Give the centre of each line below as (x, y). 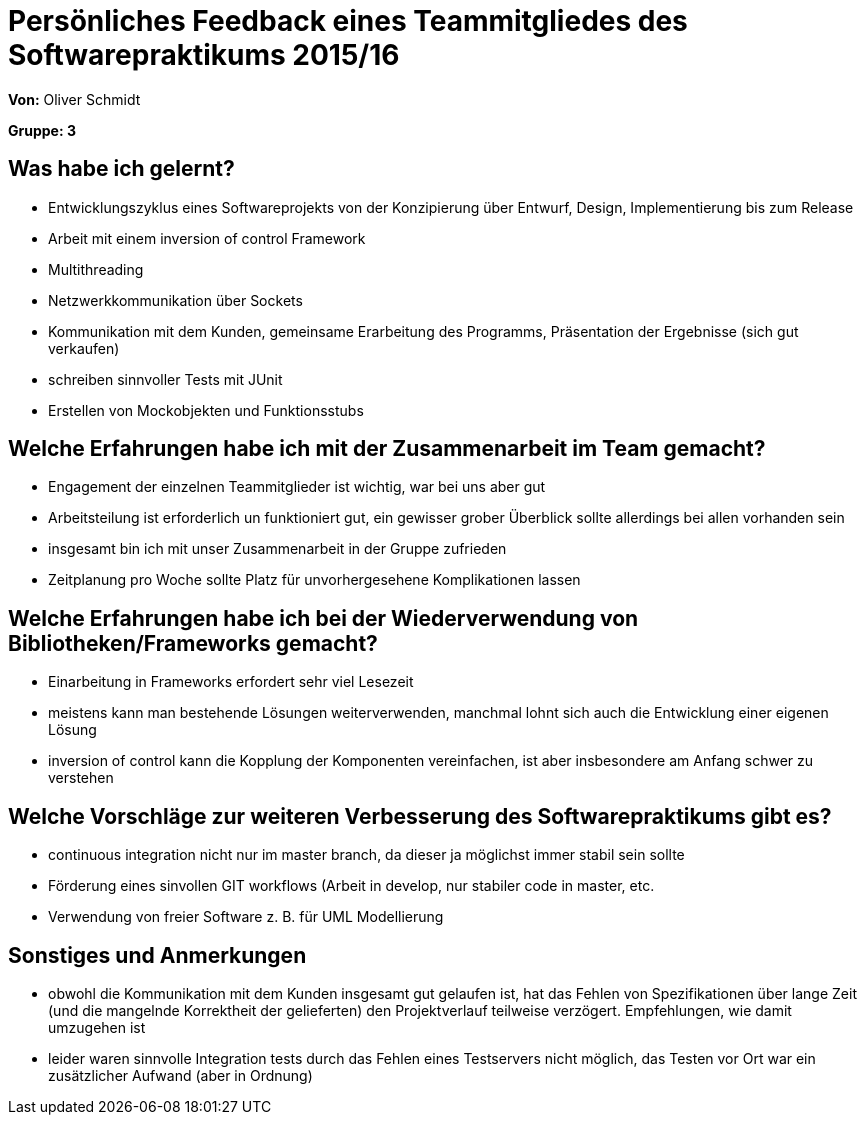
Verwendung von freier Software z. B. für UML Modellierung (246, 917)
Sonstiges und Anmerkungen (157, 955)
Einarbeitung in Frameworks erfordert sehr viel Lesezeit (231, 682)
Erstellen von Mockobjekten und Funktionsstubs (206, 410)
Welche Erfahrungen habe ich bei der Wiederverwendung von (323, 618)
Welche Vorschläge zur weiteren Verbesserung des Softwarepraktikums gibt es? (420, 816)
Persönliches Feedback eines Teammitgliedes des (348, 21)
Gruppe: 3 (42, 130)
